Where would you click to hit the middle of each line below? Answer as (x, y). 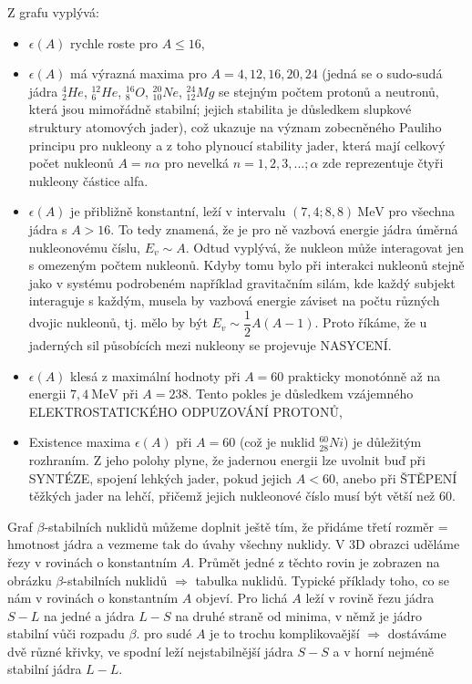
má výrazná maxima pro (139, 73)
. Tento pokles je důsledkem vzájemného (301, 394)
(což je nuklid (277, 442)
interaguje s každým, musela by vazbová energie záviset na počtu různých (234, 301)
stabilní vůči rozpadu (66, 633)
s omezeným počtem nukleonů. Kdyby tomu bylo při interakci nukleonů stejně (246, 265)
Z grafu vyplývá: (53, 12)
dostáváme (417, 633)
